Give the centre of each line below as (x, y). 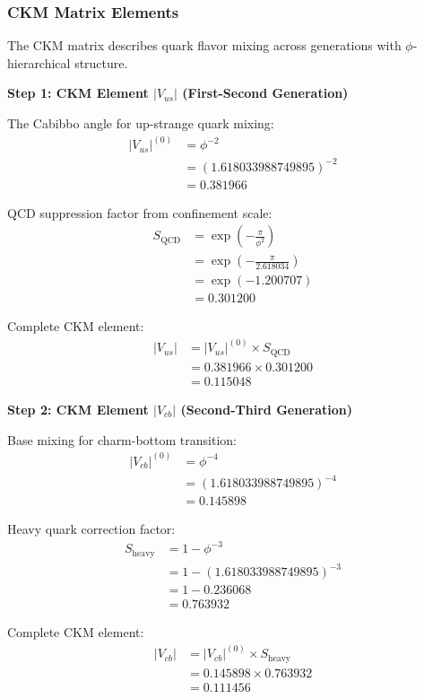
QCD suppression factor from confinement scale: (140, 212)
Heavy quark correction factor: (91, 529)
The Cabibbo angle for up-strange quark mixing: (141, 123)
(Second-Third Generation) (266, 409)
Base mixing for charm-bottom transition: (122, 439)
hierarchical (39, 62)
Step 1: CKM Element (78, 93)
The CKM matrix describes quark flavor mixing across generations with (204, 45)
